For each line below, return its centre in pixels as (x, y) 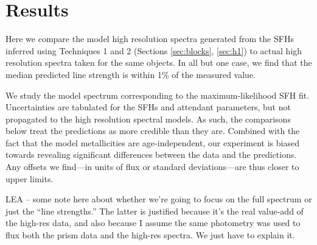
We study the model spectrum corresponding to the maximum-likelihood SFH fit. (158, 95)
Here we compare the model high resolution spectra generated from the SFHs (150, 39)
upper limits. (30, 178)
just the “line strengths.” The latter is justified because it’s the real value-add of (155, 211)
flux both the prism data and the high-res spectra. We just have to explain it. (150, 235)
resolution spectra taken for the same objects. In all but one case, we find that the (159, 62)
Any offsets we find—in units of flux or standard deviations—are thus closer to (152, 167)
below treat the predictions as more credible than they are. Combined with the (153, 131)
